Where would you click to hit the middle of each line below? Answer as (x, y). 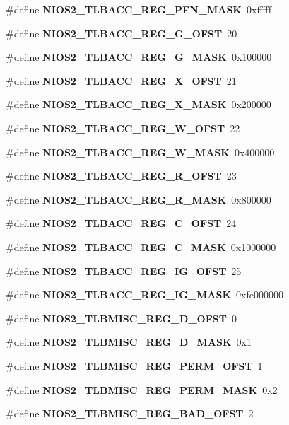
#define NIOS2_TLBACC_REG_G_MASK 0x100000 (139, 57)
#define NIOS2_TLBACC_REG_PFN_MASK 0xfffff (138, 9)
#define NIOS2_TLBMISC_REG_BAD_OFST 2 (130, 413)
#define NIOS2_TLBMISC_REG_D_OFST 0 (121, 318)
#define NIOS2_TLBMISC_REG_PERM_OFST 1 (134, 365)
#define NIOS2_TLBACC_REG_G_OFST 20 (122, 33)
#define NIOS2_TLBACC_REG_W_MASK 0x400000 (140, 152)
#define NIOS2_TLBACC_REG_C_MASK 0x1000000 (141, 246)
